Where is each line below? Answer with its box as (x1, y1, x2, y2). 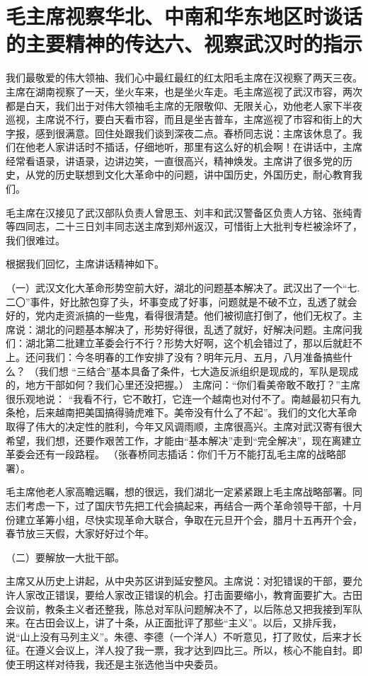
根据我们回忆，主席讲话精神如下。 (6, 256, 164, 271)
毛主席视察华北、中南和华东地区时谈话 (6, 1, 363, 30)
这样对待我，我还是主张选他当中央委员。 (35, 656, 224, 671)
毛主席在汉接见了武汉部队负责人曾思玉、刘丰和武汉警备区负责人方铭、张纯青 (6, 205, 362, 219)
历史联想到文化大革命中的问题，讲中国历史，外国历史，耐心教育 (54, 167, 352, 182)
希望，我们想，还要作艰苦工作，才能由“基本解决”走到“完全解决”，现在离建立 (6, 432, 362, 447)
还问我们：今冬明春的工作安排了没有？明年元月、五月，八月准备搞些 (25, 350, 343, 364)
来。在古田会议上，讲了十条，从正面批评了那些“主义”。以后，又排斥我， (6, 615, 343, 630)
